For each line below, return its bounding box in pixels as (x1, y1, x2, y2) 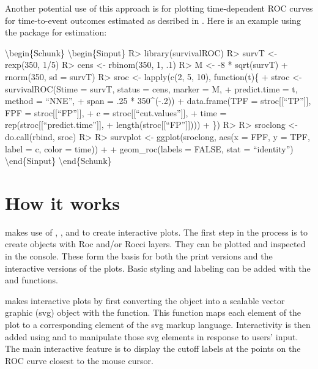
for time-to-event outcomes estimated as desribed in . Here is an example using (5, 13, 301, 26)
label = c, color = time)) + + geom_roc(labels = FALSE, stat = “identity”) (5, 142, 294, 155)
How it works (5, 190, 120, 215)
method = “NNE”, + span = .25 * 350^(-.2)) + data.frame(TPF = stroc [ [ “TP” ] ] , (5, 94, 311, 107)
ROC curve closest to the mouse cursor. (5, 354, 153, 367)
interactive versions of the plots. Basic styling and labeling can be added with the (5, 261, 311, 274)
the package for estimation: (5, 26, 107, 39)
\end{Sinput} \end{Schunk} (5, 154, 112, 167)
